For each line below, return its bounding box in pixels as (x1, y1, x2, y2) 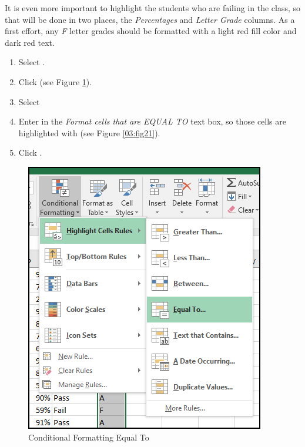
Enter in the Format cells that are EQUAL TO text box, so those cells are (18, 115, 286, 127)
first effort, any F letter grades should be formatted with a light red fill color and (5, 25, 297, 37)
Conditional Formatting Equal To (28, 431, 149, 443)
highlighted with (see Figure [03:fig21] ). (18, 126, 160, 139)
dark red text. (5, 36, 55, 48)
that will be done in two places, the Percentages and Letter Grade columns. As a (5, 13, 295, 25)
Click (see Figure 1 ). (18, 75, 92, 88)
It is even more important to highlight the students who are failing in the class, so (5, 2, 301, 14)
